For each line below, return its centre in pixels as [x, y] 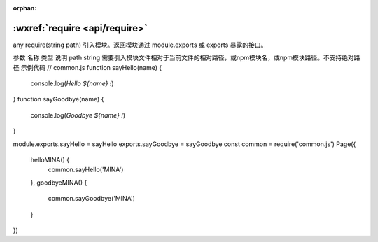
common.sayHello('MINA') [86, 170]
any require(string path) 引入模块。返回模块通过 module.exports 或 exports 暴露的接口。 [140, 45]
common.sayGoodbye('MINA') [92, 199]
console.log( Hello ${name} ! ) [72, 83]
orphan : [25, 8]
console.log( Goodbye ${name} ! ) [78, 115]
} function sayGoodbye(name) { [58, 99]
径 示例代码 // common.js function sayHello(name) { [87, 67]
